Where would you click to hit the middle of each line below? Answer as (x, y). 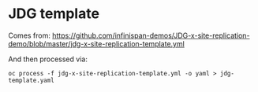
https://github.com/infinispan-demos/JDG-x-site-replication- (151, 35)
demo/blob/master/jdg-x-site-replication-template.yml (97, 43)
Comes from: (30, 35)
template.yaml (32, 80)
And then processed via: (48, 59)
